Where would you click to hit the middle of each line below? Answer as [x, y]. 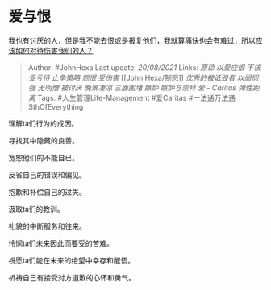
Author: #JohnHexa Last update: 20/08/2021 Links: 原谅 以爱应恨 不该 [144, 67]
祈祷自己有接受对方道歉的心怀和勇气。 [72, 277]
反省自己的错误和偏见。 [47, 175]
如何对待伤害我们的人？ [54, 50]
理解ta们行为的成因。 [44, 123]
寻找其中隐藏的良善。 [44, 140]
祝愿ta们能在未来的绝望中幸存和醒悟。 [72, 260]
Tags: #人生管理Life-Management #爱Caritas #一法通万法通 [137, 97]
